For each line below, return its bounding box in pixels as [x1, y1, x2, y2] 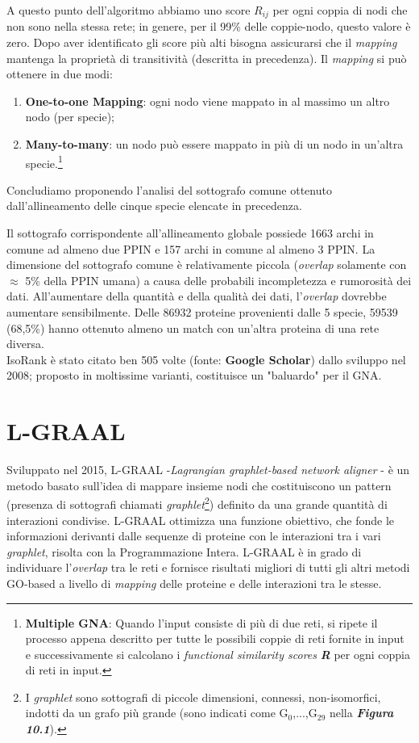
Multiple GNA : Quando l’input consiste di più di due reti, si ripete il [25, 614, 378, 631]
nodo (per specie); [25, 108, 114, 125]
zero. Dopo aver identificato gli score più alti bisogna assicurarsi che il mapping [6, 34, 397, 51]
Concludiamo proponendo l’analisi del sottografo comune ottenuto [6, 181, 332, 198]
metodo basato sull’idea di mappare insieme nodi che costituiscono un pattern [6, 476, 392, 493]
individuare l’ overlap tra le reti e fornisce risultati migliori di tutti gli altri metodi [6, 559, 410, 576]
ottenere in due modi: [6, 65, 113, 82]
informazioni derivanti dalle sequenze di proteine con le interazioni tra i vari [6, 527, 381, 544]
